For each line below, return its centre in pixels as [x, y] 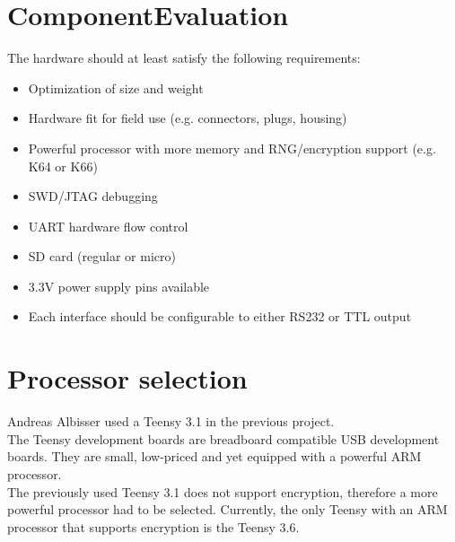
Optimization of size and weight [116, 87]
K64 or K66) [63, 166]
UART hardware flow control [108, 226]
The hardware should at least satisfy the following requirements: [184, 58]
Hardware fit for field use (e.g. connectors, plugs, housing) [188, 118]
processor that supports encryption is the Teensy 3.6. [153, 526]
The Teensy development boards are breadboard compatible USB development [223, 438]
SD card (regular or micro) [102, 256]
